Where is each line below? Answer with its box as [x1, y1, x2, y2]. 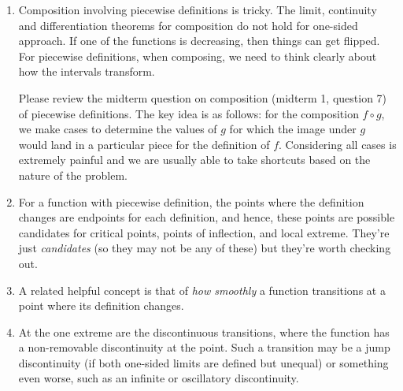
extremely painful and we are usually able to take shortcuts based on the [18, 151, 371, 168]
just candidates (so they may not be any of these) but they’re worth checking [18, 240, 391, 256]
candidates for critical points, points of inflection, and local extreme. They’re [18, 224, 390, 240]
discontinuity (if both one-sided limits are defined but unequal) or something [18, 354, 389, 371]
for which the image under [229, 121, 357, 137]
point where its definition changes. [18, 297, 184, 314]
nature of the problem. [18, 166, 128, 183]
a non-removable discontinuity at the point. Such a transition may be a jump [18, 339, 390, 356]
